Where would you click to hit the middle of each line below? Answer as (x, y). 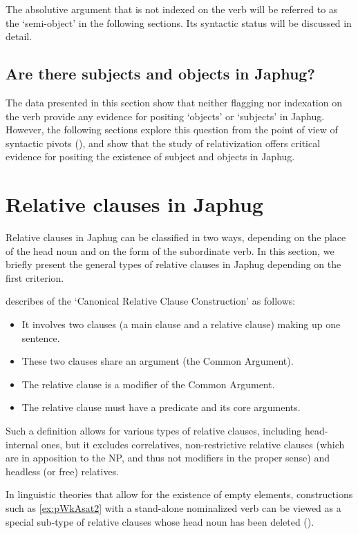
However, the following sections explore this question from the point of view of (172, 130)
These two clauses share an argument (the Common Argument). (158, 361)
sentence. (41, 337)
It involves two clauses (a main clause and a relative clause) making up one (181, 324)
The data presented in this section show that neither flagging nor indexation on (174, 102)
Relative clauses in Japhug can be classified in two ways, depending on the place (176, 237)
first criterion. (35, 277)
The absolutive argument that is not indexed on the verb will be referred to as (172, 9)
